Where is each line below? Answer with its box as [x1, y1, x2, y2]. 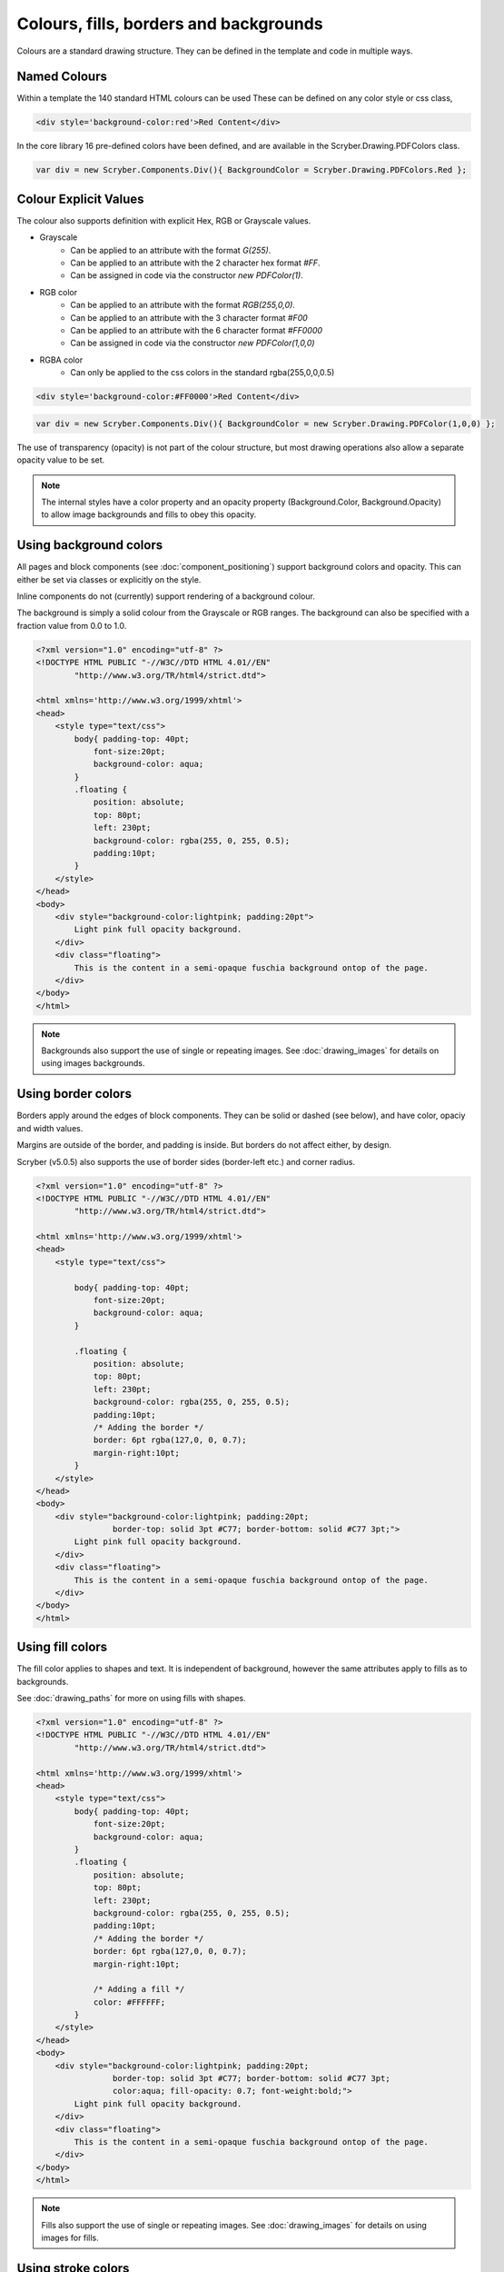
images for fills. [41, 2232, 99, 2243]
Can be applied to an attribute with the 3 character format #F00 [70, 312, 308, 323]
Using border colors [16, 1086, 132, 1101]
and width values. [16, 1122, 84, 1133]
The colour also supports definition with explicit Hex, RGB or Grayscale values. [16, 214, 311, 226]
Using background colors [16, 537, 163, 553]
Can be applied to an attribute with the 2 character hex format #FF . [70, 257, 321, 268]
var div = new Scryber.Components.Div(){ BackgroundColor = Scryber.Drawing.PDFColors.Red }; [35, 164, 468, 175]
